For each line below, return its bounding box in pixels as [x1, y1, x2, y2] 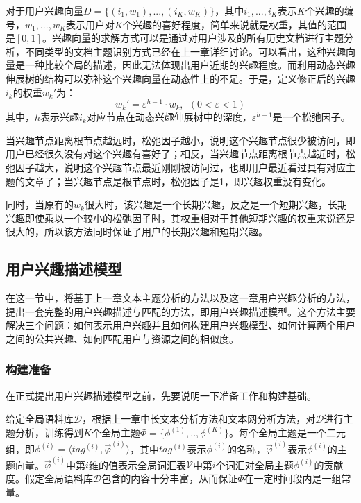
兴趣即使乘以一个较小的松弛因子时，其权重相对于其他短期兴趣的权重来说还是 [6, 210, 355, 225]
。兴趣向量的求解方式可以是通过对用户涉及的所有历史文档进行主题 [42, 31, 344, 45]
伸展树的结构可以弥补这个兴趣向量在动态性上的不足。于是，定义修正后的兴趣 [6, 71, 355, 85]
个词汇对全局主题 [215, 457, 294, 472]
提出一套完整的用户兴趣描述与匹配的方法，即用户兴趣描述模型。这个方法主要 [6, 304, 355, 318]
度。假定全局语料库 [6, 471, 93, 486]
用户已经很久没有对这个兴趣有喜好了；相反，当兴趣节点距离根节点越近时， [6, 146, 346, 161]
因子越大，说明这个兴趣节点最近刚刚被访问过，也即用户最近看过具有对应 [15, 160, 346, 175]
